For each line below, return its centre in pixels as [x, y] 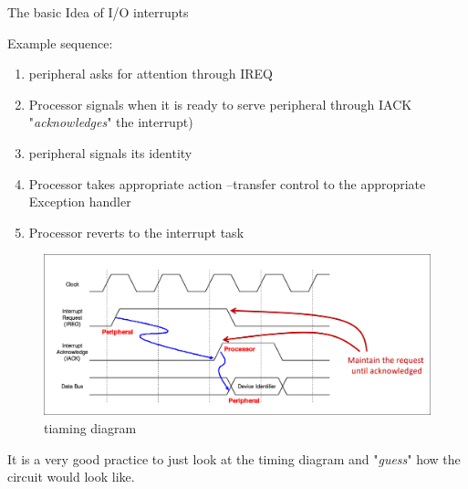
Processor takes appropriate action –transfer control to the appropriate [227, 183]
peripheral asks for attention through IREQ [151, 74]
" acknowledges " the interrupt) [111, 122]
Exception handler [80, 202]
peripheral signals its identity [110, 152]
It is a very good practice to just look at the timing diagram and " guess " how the [234, 458]
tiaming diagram [90, 427]
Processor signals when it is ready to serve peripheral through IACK [220, 104]
